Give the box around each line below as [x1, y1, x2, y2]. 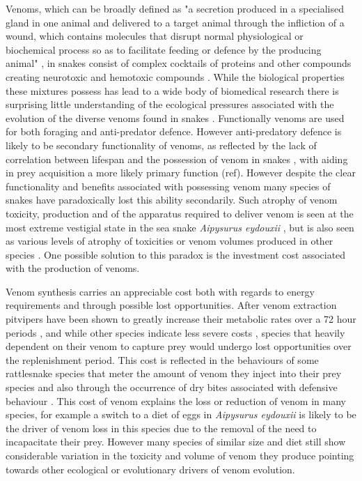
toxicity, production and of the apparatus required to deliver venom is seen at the [6, 206, 354, 220]
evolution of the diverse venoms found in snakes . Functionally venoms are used [6, 110, 345, 125]
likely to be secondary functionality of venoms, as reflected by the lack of [6, 137, 317, 152]
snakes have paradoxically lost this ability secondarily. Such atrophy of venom [6, 192, 338, 207]
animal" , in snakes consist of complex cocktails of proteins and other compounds [6, 56, 352, 70]
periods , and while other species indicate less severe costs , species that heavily [6, 325, 345, 339]
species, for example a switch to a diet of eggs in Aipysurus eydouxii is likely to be [6, 407, 356, 422]
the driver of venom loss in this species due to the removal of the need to [6, 420, 317, 435]
